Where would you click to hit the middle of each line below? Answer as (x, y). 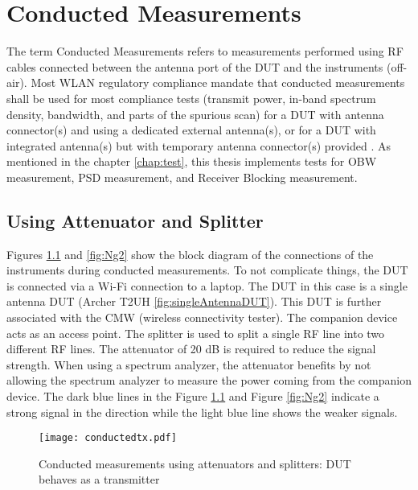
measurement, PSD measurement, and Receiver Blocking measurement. (182, 177)
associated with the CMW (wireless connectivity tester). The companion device (202, 317)
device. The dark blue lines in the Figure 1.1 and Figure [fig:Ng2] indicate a (193, 396)
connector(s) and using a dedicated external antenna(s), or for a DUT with (191, 130)
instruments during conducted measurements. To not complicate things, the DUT (207, 270)
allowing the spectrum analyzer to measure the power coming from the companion (209, 380)
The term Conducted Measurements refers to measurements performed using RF (205, 51)
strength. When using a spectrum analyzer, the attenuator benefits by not (189, 364)
